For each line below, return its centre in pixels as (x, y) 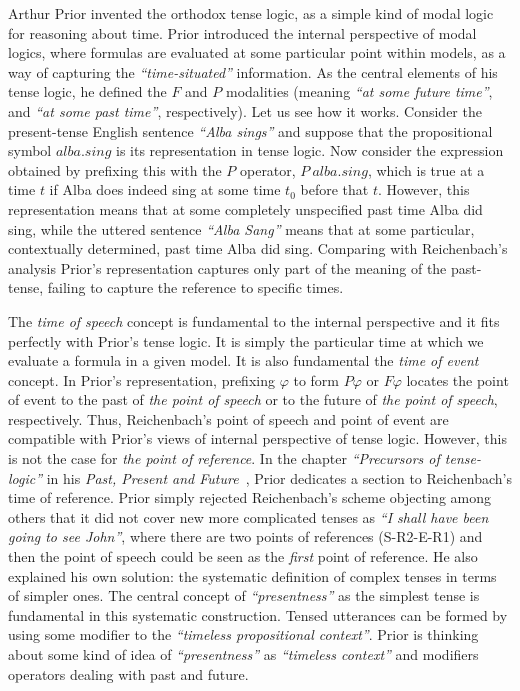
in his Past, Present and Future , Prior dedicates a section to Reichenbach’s (279, 477)
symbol (30, 150)
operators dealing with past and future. (128, 673)
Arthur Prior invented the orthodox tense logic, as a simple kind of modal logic (251, 13)
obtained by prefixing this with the (115, 169)
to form (316, 379)
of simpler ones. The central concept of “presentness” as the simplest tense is (244, 595)
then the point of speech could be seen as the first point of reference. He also (243, 556)
